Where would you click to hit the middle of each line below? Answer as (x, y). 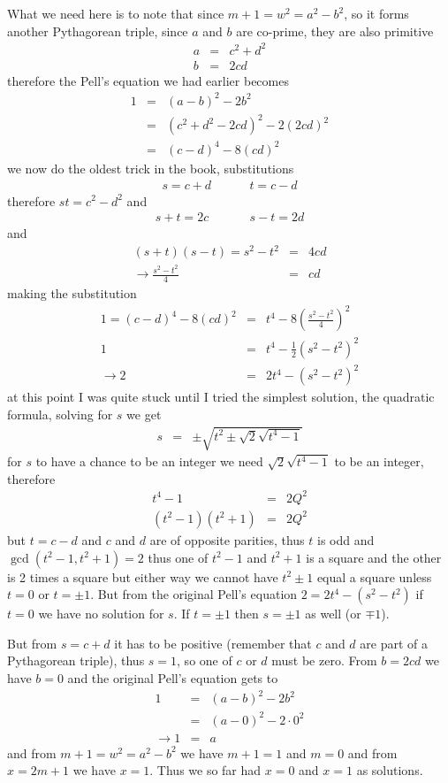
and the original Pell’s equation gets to (173, 677)
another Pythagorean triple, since (98, 31)
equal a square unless (374, 576)
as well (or (333, 614)
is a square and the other (374, 557)
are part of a (394, 643)
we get (144, 415)
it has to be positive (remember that (213, 643)
